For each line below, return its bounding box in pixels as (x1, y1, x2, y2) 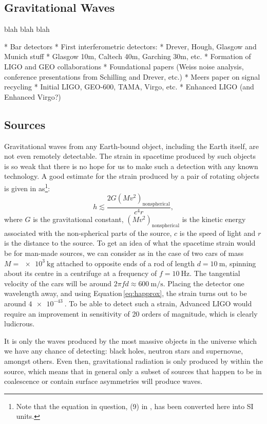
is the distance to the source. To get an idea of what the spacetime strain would (4, 237, 256, 248)
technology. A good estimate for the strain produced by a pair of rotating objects (4, 171, 260, 181)
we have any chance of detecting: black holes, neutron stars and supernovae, (4, 345, 243, 356)
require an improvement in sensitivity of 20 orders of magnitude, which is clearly (4, 308, 258, 319)
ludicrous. (4, 318, 35, 329)
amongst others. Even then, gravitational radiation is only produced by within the (4, 355, 263, 366)
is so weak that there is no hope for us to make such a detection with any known (4, 160, 258, 171)
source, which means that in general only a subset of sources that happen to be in (4, 365, 262, 376)
